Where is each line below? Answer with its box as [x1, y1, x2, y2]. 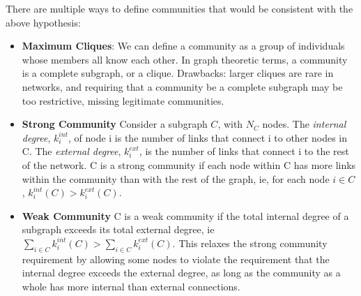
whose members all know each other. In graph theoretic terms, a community [22, 52, 348, 66]
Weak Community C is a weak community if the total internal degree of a [22, 208, 349, 223]
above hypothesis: [6, 15, 81, 29]
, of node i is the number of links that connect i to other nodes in [68, 130, 348, 145]
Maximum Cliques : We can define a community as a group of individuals [22, 38, 345, 53]
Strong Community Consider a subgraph [22, 117, 208, 131]
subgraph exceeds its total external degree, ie [22, 222, 215, 237]
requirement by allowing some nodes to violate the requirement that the [22, 251, 330, 266]
